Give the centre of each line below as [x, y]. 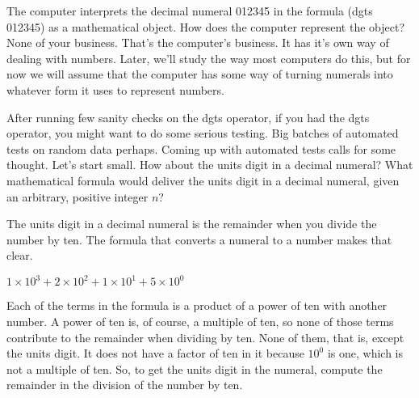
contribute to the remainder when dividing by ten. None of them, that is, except [205, 337]
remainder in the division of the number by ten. [125, 385]
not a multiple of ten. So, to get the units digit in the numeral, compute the [195, 368]
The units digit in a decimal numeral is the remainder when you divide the [192, 224]
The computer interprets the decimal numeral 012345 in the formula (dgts [190, 11]
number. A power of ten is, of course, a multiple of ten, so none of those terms [200, 321]
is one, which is [365, 353]
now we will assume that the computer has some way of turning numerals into [200, 74]
